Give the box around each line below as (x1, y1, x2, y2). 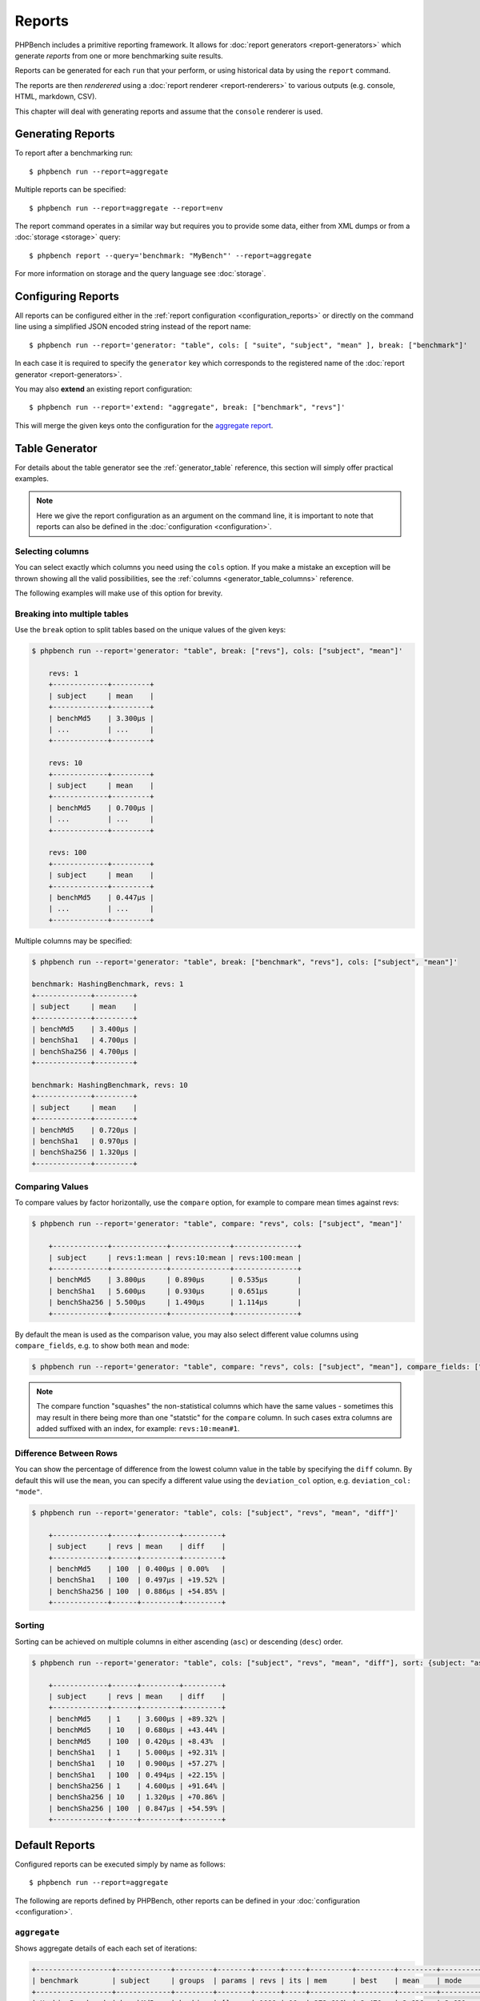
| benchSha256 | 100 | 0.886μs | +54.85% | (48, 1586, 226, 1596)
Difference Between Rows (14, 1447, 118, 1458)
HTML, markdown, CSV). (14, 92, 98, 102)
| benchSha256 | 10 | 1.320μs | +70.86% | (48, 1793, 226, 1802)
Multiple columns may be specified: (14, 936, 132, 945)
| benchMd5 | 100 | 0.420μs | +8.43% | (48, 1737, 226, 1746)
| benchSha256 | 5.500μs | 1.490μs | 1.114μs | (48, 1297, 302, 1307)
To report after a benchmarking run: (14, 148, 134, 158)
